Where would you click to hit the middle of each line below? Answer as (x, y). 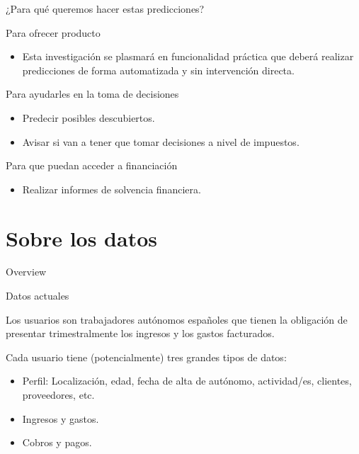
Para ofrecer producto (53, 32)
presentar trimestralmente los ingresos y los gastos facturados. (140, 333)
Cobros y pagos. (57, 442)
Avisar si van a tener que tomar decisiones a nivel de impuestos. (161, 141)
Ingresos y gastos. (61, 418)
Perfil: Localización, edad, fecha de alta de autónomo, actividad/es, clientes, (187, 381)
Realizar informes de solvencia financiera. (112, 189)
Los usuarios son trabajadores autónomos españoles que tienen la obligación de (177, 319)
